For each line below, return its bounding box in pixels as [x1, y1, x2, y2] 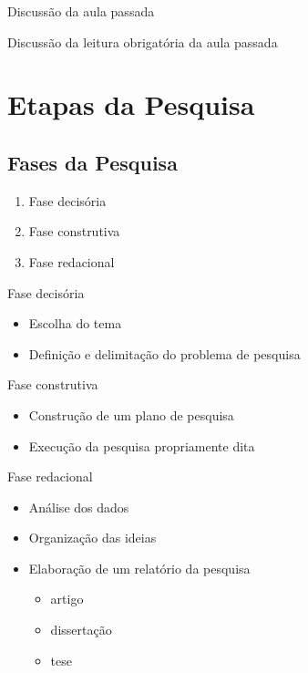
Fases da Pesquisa [7, 148, 178, 176]
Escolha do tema [28, 314, 122, 333]
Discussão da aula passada [7, 2, 155, 20]
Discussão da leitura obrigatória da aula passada [7, 32, 278, 51]
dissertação [50, 620, 112, 639]
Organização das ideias [28, 528, 157, 547]
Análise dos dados [28, 497, 129, 516]
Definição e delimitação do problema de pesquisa [28, 344, 301, 363]
